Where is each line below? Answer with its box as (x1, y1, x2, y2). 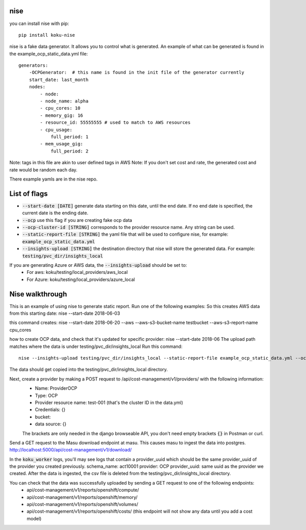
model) (27, 515, 42, 521)
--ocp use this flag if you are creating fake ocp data (22, 217, 133, 223)
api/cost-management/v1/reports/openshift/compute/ (27, 487, 139, 493)
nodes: (29, 84, 46, 90)
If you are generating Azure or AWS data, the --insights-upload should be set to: (9, 262, 187, 268)
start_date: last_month (29, 77, 89, 83)
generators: (18, 63, 48, 68)
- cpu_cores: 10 (40, 105, 81, 111)
